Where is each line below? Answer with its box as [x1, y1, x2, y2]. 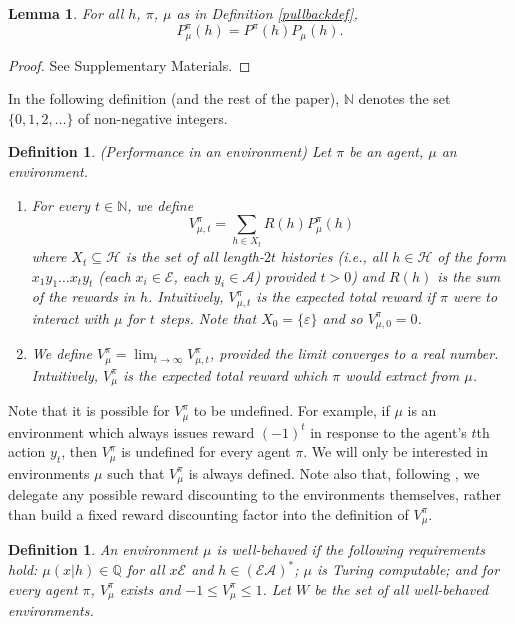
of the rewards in [31, 286, 135, 307]
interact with [31, 307, 109, 328]
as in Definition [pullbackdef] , [176, 3, 358, 23]
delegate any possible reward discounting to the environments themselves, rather [8, 484, 501, 505]
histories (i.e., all [281, 246, 388, 267]
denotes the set [358, 88, 451, 109]
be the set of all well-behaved [314, 578, 489, 599]
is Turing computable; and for [317, 559, 500, 580]
